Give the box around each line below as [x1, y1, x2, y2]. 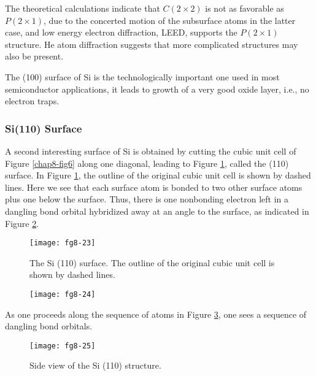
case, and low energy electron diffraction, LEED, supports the [5, 26, 237, 39]
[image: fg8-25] [29, 341, 96, 350]
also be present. [5, 50, 64, 63]
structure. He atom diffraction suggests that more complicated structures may [5, 37, 298, 50]
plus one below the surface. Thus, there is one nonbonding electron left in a [5, 193, 289, 205]
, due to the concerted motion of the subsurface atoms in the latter [44, 13, 296, 26]
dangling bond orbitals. [5, 320, 93, 332]
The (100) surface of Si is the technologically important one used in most [5, 70, 280, 83]
